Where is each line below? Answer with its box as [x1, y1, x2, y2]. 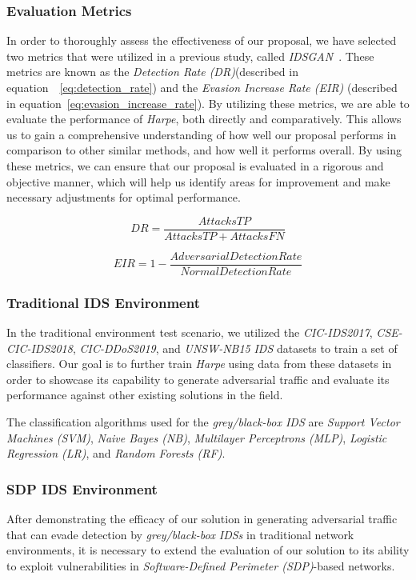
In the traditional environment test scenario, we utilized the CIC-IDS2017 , [6, 324, 373, 341]
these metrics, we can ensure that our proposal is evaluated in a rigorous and [6, 157, 384, 174]
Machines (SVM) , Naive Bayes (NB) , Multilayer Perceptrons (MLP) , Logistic [6, 429, 387, 446]
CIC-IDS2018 [6, 339, 73, 356]
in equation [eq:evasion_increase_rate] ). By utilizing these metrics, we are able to [6, 94, 410, 111]
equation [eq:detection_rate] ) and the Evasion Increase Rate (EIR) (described [6, 79, 398, 95]
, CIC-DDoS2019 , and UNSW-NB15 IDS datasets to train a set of [72, 339, 398, 356]
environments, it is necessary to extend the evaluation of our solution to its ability [6, 542, 410, 558]
